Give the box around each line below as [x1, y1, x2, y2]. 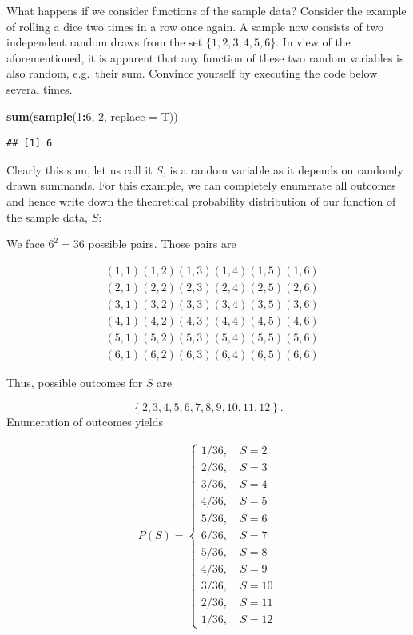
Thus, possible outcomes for [6, 373, 143, 390]
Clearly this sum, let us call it [6, 161, 153, 178]
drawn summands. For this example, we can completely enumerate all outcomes [6, 177, 396, 194]
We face [6, 235, 45, 252]
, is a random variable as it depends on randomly [162, 161, 403, 178]
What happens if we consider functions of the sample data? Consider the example [6, 2, 407, 18]
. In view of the [276, 34, 351, 50]
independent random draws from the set [6, 34, 203, 50]
